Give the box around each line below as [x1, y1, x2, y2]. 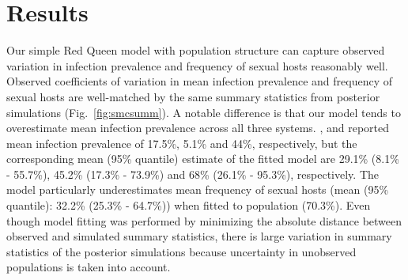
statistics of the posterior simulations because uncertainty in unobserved [6, 243, 357, 259]
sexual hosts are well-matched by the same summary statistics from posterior [6, 88, 380, 104]
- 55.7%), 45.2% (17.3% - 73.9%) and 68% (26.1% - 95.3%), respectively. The [6, 165, 380, 182]
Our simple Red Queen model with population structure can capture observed [6, 42, 385, 59]
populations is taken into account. [6, 259, 171, 275]
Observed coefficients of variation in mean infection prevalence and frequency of [6, 73, 392, 89]
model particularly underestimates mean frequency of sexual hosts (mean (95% [6, 181, 389, 198]
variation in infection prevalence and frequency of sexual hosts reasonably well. [6, 57, 388, 74]
